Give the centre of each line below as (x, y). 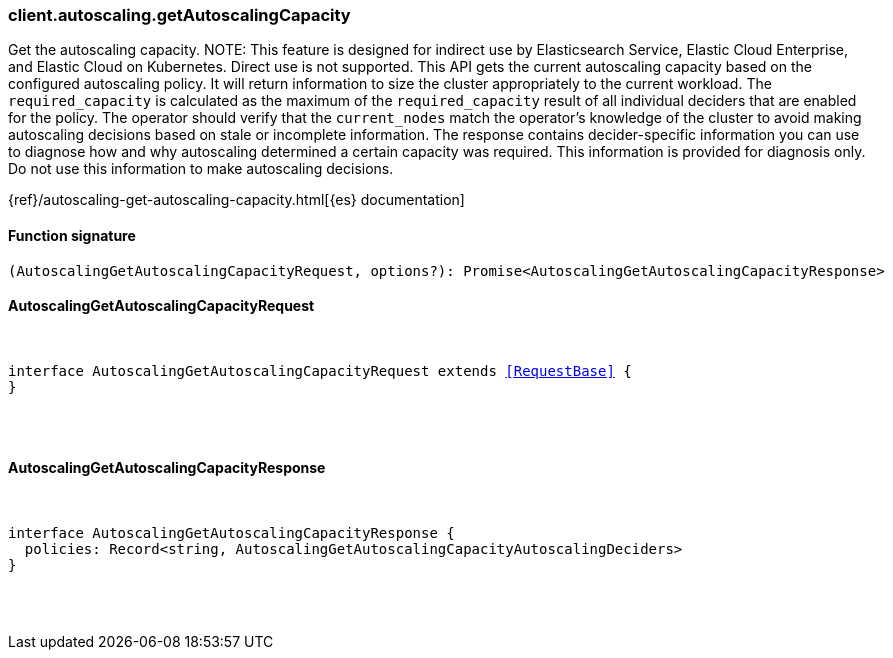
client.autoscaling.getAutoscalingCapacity (179, 15)
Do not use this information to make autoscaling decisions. (201, 169)
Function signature (72, 235)
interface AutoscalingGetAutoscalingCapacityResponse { (231, 533)
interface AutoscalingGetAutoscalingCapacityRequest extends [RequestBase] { (320, 370)
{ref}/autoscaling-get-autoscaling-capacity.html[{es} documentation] (236, 200)
